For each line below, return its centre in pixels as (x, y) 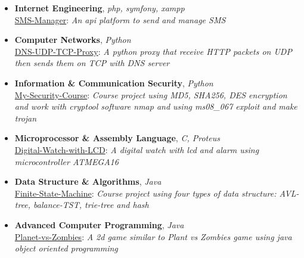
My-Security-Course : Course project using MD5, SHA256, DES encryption (151, 94)
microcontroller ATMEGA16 (66, 161)
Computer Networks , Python (73, 40)
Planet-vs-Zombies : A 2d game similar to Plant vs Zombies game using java (153, 236)
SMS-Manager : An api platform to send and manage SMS (120, 19)
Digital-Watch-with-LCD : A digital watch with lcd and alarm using (137, 149)
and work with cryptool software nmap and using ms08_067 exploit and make (156, 106)
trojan (26, 118)
